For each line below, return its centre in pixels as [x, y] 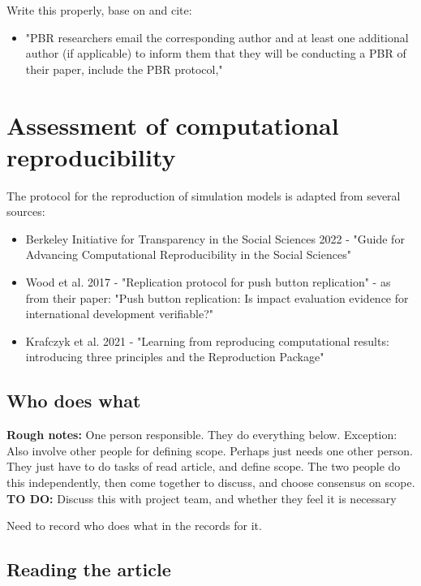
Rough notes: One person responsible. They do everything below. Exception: [202, 435]
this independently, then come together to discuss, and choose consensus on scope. [211, 483]
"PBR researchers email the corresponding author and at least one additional [217, 37]
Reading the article [89, 569]
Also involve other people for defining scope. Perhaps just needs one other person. [210, 450]
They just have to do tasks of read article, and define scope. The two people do [204, 466]
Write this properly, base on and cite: [99, 10]
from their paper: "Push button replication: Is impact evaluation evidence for [217, 297]
